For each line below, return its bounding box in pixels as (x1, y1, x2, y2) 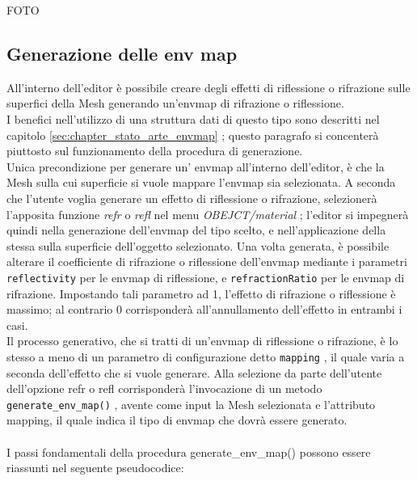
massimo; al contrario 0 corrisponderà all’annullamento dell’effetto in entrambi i (6, 301, 402, 318)
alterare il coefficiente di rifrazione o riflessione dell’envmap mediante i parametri (6, 253, 407, 270)
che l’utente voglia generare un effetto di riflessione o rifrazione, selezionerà (6, 189, 377, 206)
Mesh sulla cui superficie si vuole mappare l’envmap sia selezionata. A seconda (6, 174, 396, 191)
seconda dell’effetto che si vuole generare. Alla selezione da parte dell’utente (6, 364, 382, 381)
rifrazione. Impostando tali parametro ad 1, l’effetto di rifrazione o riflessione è (6, 285, 396, 302)
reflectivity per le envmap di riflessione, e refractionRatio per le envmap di (6, 268, 405, 285)
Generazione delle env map (6, 40, 238, 65)
